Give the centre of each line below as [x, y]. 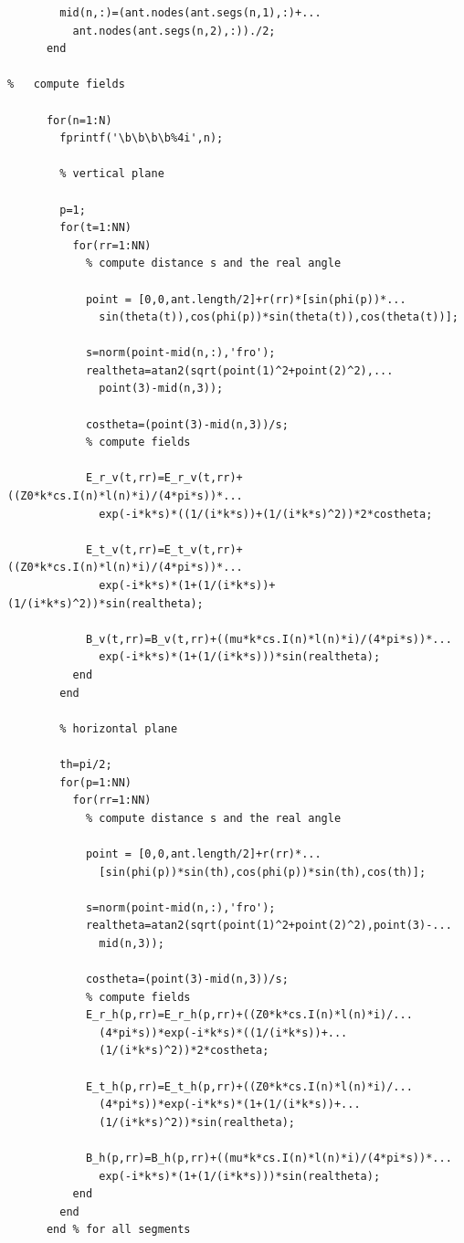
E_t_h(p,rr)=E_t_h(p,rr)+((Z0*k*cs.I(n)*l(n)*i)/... [249, 1086]
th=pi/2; [86, 764]
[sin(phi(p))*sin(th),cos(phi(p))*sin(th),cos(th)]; [263, 872]
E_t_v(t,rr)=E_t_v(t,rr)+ [164, 549]
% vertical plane [112, 174]
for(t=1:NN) [96, 228]
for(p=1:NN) [96, 782]
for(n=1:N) [79, 120]
